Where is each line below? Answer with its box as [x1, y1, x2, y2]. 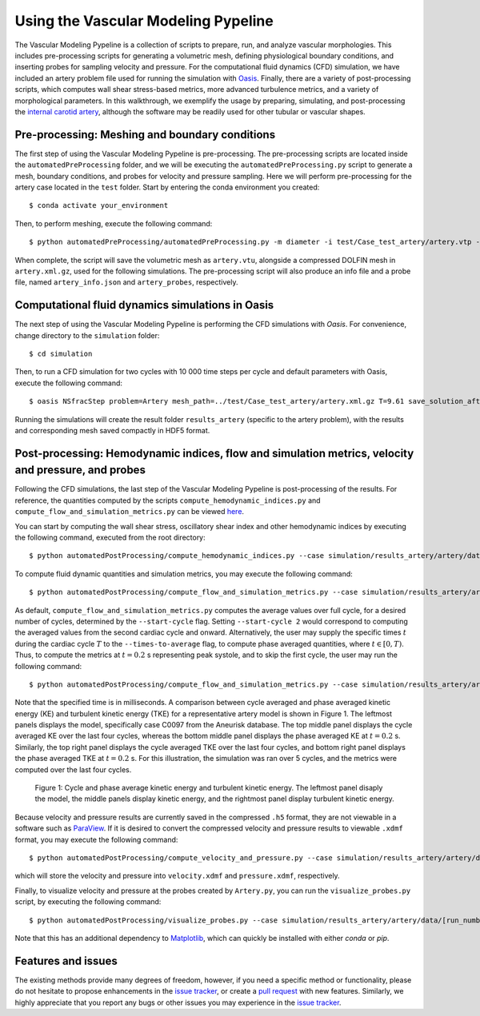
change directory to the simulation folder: [14, 330, 160, 340]
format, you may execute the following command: [14, 835, 178, 844]
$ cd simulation [29, 349, 93, 358]
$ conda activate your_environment [29, 201, 169, 210]
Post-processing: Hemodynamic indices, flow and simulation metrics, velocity [14, 446, 414, 460]
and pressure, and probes [14, 464, 146, 477]
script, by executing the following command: [14, 897, 162, 906]
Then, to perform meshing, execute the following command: [14, 218, 213, 228]
